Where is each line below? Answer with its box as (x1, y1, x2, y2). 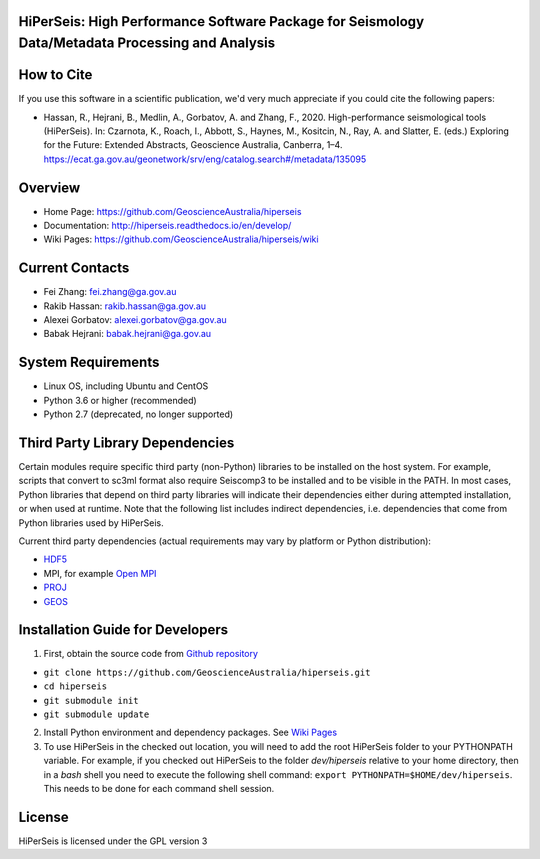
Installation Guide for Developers (18, 621, 229, 639)
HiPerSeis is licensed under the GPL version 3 (18, 835, 208, 847)
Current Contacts (18, 260, 130, 277)
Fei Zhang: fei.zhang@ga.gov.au (43, 286, 177, 298)
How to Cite (18, 66, 93, 84)
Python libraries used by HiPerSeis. (18, 516, 164, 529)
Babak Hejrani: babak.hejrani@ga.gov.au (43, 328, 212, 340)
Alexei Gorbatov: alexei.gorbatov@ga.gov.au (43, 314, 227, 326)
